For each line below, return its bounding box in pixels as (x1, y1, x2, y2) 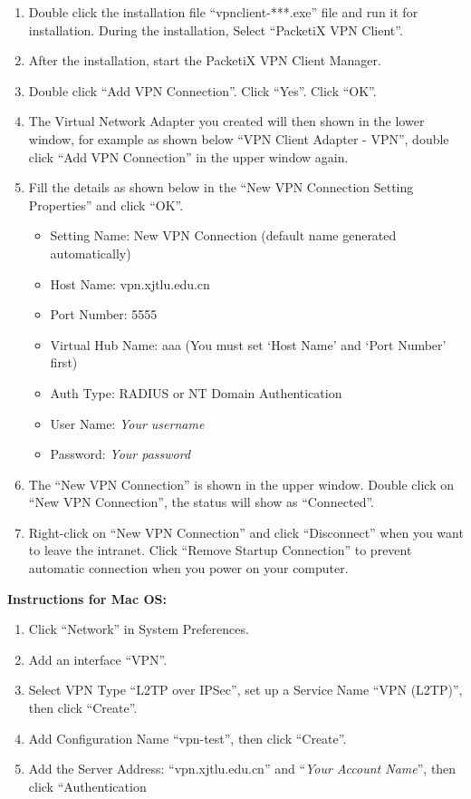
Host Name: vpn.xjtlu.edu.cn (50, 274, 210, 293)
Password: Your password (50, 444, 191, 463)
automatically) (50, 243, 131, 262)
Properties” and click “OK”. (28, 195, 184, 214)
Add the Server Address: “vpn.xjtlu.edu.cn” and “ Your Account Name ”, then (28, 759, 457, 778)
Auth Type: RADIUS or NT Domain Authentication (50, 383, 342, 402)
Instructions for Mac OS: (7, 589, 167, 608)
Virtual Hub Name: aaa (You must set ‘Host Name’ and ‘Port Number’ (50, 335, 447, 354)
